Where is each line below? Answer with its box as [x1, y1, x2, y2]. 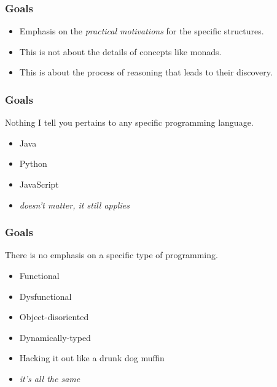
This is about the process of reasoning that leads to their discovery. [19, 66, 273, 79]
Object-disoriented [19, 310, 89, 323]
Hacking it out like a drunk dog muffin [19, 351, 165, 364]
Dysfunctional [19, 289, 72, 302]
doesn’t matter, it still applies [19, 198, 130, 211]
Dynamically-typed [19, 331, 91, 343]
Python [19, 157, 47, 170]
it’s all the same [19, 372, 80, 385]
